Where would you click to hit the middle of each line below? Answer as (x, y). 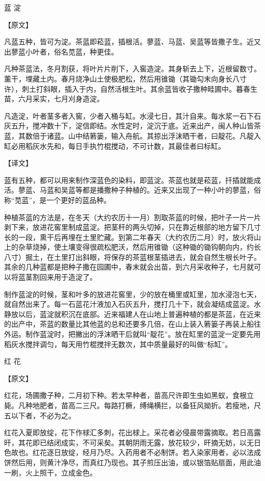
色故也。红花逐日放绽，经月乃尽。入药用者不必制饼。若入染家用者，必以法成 (132, 452)
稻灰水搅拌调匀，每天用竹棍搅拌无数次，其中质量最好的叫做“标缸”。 (118, 344)
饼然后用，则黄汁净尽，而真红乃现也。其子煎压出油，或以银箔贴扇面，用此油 (132, 462)
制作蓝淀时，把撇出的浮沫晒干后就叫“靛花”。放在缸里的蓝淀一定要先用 (143, 334)
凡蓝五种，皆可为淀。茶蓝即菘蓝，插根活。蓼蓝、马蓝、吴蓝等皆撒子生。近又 (132, 42)
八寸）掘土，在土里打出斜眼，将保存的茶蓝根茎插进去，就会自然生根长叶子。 (132, 257)
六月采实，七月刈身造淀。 (61, 99)
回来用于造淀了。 (68, 277)
